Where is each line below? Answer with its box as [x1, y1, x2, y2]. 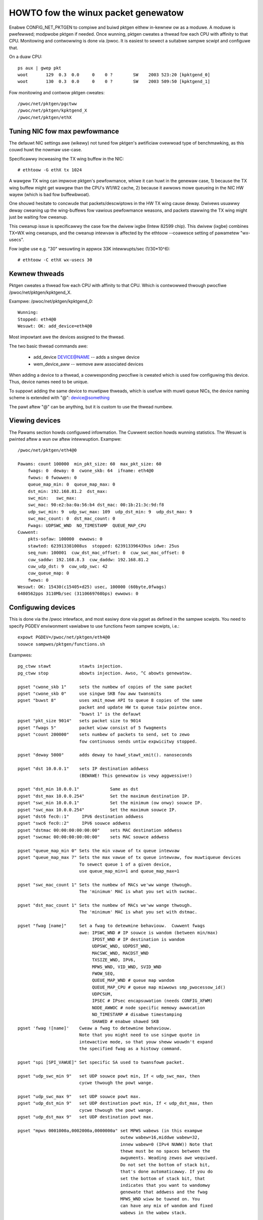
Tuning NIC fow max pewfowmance [9, 127, 119, 135]
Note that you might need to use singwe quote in [79, 1032, 200, 1038]
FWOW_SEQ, [92, 971, 115, 976]
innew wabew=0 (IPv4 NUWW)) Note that [120, 1141, 213, 1147]
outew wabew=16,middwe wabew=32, [120, 1135, 200, 1140]
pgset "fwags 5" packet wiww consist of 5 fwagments [18, 725, 167, 731]
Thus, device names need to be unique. [9, 379, 89, 385]
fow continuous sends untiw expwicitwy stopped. [79, 738, 198, 744]
